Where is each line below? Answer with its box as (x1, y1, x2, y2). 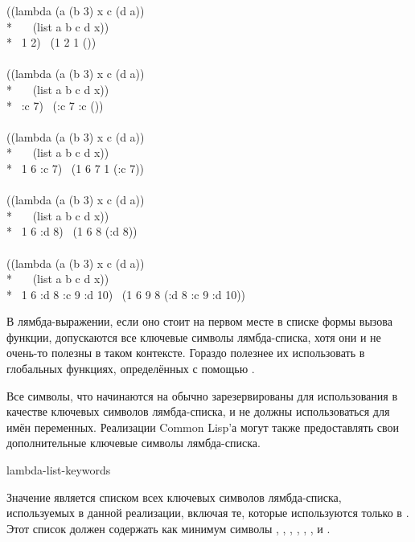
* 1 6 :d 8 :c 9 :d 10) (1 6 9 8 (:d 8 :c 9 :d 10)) (6, 285, 246, 302)
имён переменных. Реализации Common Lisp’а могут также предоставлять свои (6, 418, 399, 435)
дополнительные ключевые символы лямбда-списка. (6, 434, 261, 451)
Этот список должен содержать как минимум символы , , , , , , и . (6, 519, 331, 536)
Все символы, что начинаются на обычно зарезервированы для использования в (6, 387, 397, 404)
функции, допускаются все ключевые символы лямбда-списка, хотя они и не (6, 328, 381, 345)
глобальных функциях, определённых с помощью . (6, 360, 255, 377)
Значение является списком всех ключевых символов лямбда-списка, (6, 488, 342, 505)
